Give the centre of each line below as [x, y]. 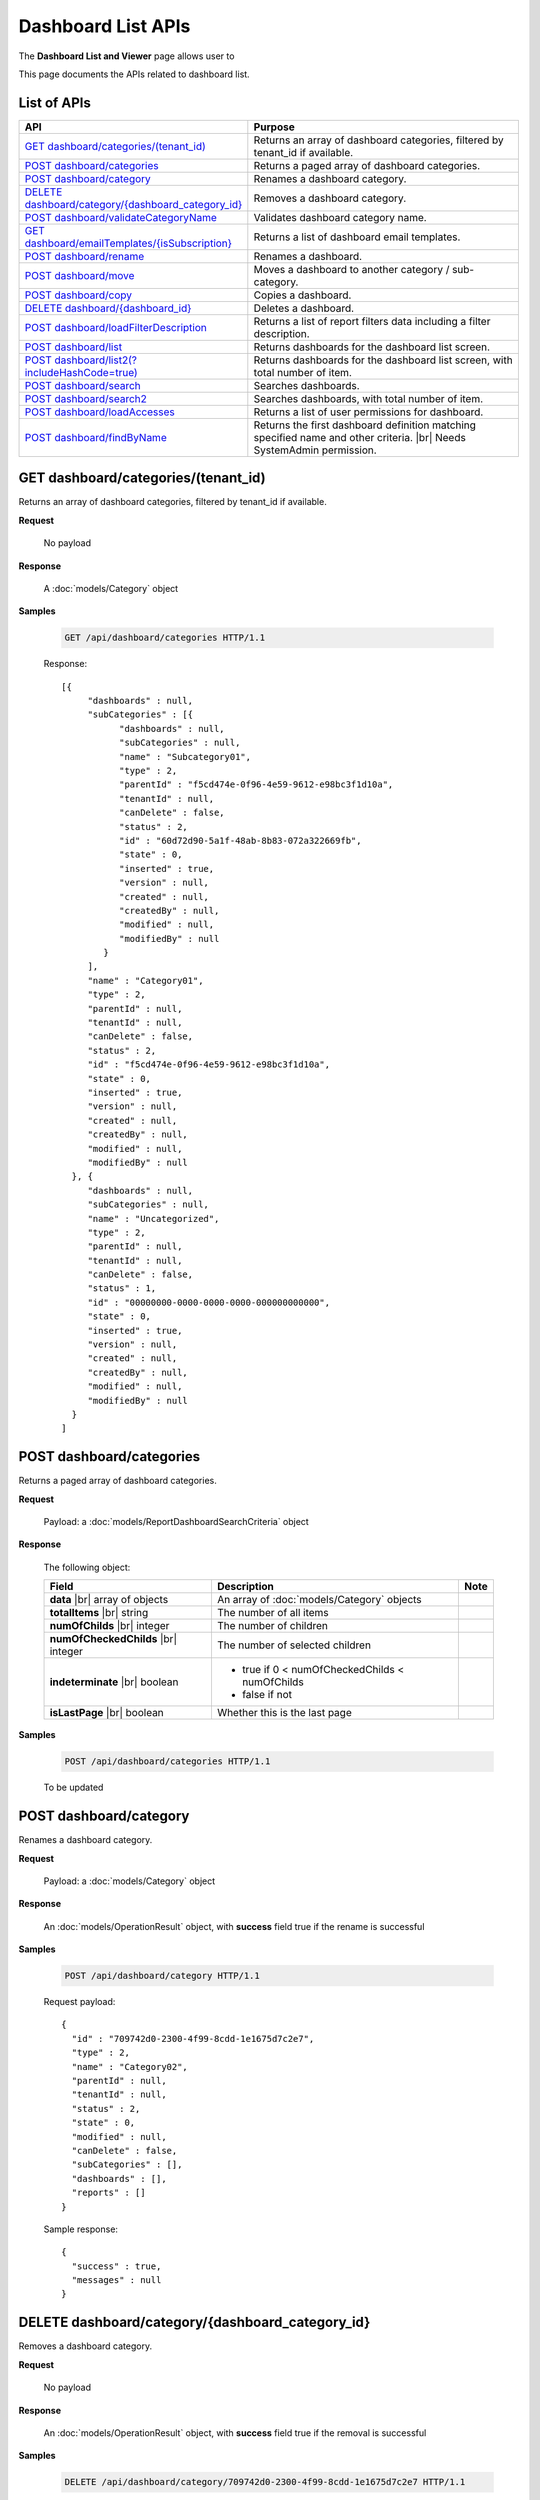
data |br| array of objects [109, 1600]
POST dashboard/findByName [95, 437]
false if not [267, 1695]
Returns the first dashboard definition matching [365, 425]
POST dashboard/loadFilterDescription [115, 327]
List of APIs [55, 102]
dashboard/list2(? [95, 360]
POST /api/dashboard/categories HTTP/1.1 [167, 1761]
